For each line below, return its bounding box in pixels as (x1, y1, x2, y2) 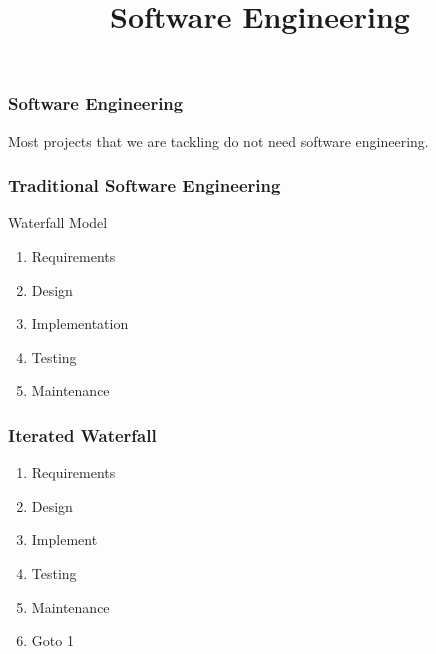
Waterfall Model (8, 212, 108, 233)
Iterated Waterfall (8, 422, 157, 447)
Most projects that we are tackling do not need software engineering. (8, 130, 429, 151)
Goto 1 (31, 630, 74, 651)
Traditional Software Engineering (8, 173, 281, 198)
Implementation (31, 313, 129, 334)
